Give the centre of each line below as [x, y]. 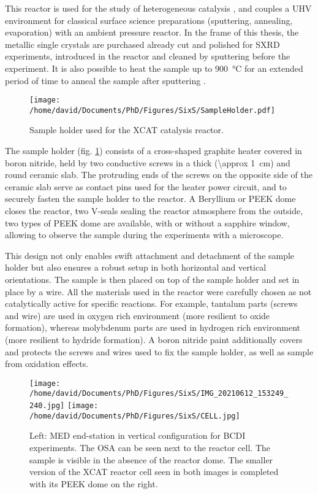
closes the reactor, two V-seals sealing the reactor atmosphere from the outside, [154, 211]
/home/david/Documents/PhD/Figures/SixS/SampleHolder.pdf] [152, 110]
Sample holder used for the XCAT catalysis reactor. [127, 130]
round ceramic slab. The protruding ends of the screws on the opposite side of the [159, 175]
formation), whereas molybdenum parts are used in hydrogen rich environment [153, 327]
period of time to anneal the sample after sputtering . [105, 80]
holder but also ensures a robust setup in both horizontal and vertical [136, 267]
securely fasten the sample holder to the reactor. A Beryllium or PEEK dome [150, 199]
